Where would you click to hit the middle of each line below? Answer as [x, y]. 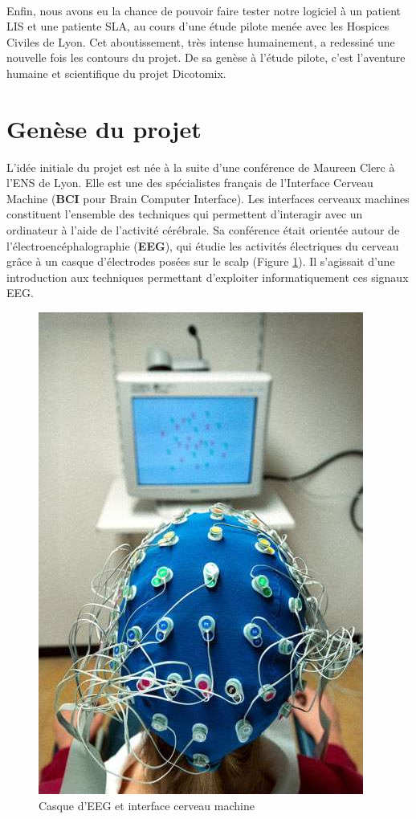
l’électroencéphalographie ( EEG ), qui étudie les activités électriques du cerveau [203, 245]
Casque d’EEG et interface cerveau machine [147, 805]
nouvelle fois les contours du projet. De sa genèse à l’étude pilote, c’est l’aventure [206, 57]
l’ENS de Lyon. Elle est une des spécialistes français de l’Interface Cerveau [190, 183]
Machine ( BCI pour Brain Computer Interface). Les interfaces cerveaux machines [208, 198]
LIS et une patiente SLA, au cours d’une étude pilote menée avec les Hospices [198, 26]
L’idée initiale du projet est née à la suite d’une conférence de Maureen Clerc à [201, 167]
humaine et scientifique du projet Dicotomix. [116, 73]
